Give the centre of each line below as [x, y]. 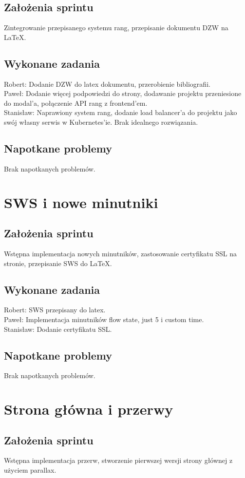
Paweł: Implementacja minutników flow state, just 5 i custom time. [104, 319]
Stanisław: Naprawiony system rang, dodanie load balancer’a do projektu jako [121, 112]
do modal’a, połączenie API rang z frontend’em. [76, 103]
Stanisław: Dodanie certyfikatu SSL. [58, 329]
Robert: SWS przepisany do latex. [55, 310]
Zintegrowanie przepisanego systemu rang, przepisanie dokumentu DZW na [116, 28]
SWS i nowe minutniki [81, 202]
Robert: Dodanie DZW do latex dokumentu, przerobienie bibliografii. [107, 84]
